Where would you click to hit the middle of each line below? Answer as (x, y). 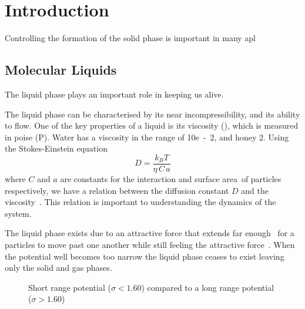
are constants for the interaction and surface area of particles (171, 178)
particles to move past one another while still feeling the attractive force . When (150, 244)
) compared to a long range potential (208, 287)
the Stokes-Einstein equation (56, 148)
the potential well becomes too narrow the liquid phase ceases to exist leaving (145, 256)
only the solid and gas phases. (58, 268)
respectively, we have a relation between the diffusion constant (117, 190)
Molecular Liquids (61, 70)
